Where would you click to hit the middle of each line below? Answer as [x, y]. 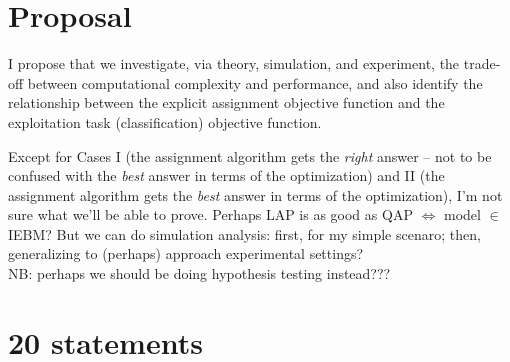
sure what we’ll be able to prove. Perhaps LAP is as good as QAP [210, 214]
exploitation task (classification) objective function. [165, 121]
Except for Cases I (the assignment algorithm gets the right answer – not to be [250, 155]
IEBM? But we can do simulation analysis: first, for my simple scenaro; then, [244, 233]
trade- [482, 63]
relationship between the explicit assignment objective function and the [226, 102]
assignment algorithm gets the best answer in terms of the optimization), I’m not [255, 194]
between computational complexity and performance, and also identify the [255, 82]
